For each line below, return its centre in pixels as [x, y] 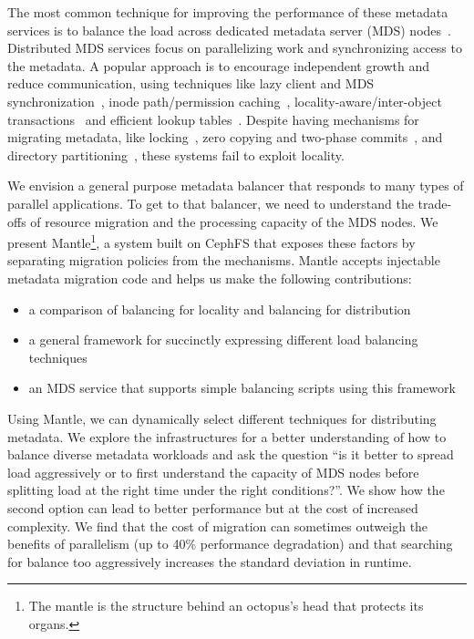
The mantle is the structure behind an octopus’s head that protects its [226, 606]
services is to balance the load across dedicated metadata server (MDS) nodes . [229, 30]
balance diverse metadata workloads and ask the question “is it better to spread [231, 454]
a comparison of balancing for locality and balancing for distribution [220, 309]
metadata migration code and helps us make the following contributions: [210, 278]
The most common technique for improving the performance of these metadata [228, 12]
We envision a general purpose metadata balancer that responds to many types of [236, 186]
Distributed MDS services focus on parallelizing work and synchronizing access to [235, 48]
